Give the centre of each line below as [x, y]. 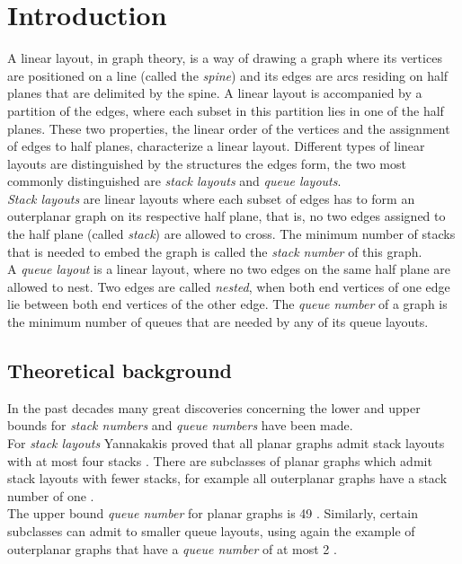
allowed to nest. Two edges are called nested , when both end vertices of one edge [229, 286]
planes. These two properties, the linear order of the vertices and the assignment [229, 128]
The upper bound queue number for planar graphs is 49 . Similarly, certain [213, 513]
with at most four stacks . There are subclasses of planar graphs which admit [220, 460]
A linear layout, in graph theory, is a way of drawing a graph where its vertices [225, 58]
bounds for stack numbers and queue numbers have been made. [180, 425]
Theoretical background [120, 370]
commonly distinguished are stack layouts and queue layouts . [174, 181]
